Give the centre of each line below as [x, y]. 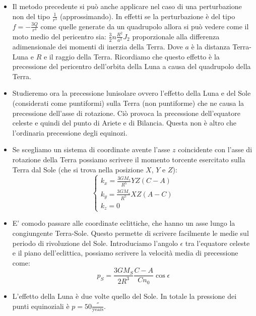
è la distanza [211, 47]
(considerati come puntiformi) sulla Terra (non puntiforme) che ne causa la [128, 103]
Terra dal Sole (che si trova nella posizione [78, 169]
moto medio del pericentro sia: [59, 36]
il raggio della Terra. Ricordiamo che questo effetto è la [134, 56]
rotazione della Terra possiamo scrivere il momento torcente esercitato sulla [129, 160]
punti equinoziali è [41, 306]
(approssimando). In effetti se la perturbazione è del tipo [147, 16]
